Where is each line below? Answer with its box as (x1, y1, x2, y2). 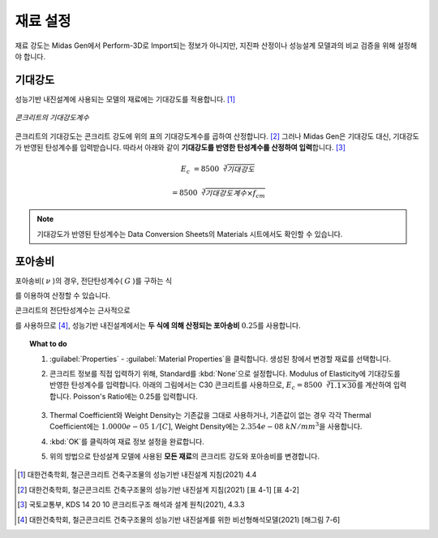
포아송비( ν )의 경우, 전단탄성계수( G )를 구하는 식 (15, 276, 173, 286)
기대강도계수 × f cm (204, 188, 265, 200)
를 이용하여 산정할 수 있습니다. (15, 291, 111, 300)
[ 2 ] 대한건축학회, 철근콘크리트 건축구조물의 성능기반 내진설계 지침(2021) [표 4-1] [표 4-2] (17, 484, 300, 494)
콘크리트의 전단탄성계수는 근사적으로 (15, 305, 131, 316)
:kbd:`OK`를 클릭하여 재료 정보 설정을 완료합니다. (49, 437, 204, 446)
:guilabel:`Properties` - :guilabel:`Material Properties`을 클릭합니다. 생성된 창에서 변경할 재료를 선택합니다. (49, 354, 392, 364)
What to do (29, 339, 68, 349)
